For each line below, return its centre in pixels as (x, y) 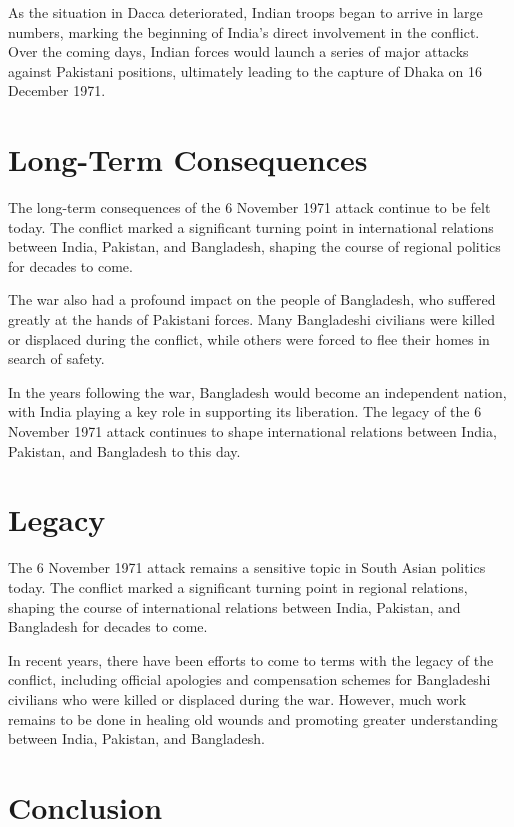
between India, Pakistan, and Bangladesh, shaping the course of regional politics (254, 246)
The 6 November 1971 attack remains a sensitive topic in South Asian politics (247, 567)
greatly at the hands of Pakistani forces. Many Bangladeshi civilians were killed (252, 319)
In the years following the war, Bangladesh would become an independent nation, (257, 391)
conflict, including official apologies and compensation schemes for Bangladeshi (249, 679)
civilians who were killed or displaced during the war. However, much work (237, 698)
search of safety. (56, 358)
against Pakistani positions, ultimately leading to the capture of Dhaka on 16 (245, 70)
